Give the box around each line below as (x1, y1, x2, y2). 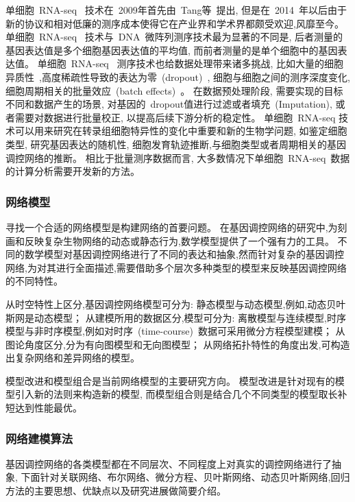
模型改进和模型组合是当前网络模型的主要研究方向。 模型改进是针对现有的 (5, 373, 335, 387)
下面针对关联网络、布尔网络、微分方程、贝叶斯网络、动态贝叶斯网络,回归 (21, 470, 350, 484)
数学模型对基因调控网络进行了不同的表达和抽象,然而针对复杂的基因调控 (24, 247, 344, 261)
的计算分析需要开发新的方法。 (5, 164, 140, 178)
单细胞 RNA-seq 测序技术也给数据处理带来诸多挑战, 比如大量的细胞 (37, 56, 343, 71)
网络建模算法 (5, 429, 73, 446)
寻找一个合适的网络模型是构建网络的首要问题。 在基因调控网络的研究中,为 (5, 219, 338, 234)
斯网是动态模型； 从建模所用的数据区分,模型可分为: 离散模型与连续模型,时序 (5, 310, 346, 324)
